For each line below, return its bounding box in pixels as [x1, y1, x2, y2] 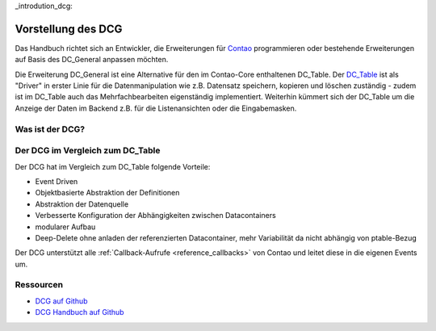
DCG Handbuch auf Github [35, 308, 124, 317]
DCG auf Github [35, 295, 88, 306]
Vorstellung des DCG [15, 22, 123, 36]
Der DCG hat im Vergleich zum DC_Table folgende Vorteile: [15, 161, 211, 171]
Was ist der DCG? [15, 124, 85, 135]
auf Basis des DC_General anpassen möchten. [15, 55, 169, 65]
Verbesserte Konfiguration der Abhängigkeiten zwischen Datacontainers [35, 211, 276, 220]
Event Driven [35, 176, 78, 186]
